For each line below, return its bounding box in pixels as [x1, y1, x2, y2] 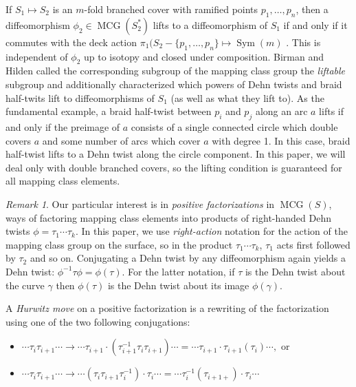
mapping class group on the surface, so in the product [5, 237, 233, 251]
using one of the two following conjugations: [5, 314, 190, 328]
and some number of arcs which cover [42, 133, 201, 147]
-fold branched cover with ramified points [84, 2, 258, 16]
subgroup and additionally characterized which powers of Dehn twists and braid [5, 76, 342, 91]
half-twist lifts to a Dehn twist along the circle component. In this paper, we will [5, 147, 346, 161]
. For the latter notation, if [122, 264, 235, 278]
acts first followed [276, 237, 351, 251]
